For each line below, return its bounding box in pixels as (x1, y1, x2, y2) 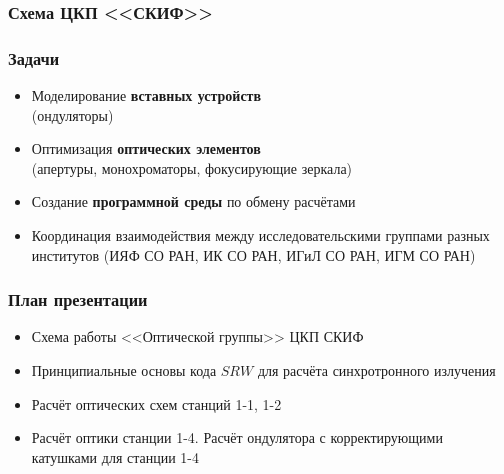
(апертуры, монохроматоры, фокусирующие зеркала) (31, 157, 353, 178)
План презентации (8, 287, 148, 312)
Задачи (8, 45, 60, 70)
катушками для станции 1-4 (31, 446, 199, 467)
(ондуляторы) (31, 104, 114, 125)
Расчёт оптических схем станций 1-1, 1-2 (31, 393, 282, 414)
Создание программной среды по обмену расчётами (31, 191, 356, 212)
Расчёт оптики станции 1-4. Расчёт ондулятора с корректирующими (31, 427, 443, 448)
